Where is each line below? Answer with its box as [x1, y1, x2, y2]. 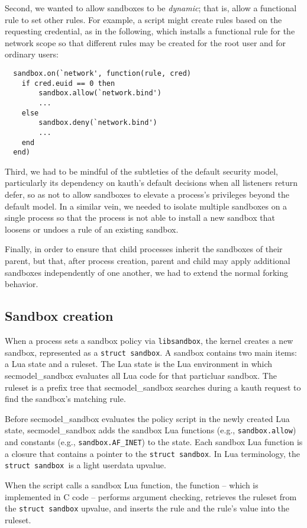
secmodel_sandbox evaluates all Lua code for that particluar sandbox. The [5, 369, 277, 381]
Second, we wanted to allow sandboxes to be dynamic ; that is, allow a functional [5, 2, 297, 14]
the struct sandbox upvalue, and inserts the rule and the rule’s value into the [5, 502, 289, 514]
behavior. [5, 278, 38, 290]
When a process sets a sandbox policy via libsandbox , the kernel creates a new [5, 334, 293, 347]
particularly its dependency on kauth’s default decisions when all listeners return [5, 176, 298, 189]
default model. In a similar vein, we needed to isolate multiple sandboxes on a [5, 199, 287, 212]
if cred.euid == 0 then [21, 79, 115, 88]
